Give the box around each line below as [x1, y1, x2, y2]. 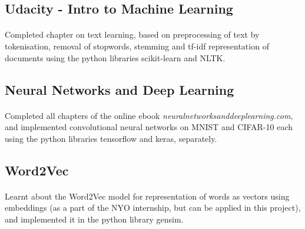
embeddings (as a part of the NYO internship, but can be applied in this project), [5, 201, 301, 214]
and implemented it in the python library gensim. [5, 213, 184, 225]
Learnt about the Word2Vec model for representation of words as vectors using [5, 190, 290, 202]
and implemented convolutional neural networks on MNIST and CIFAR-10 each [5, 121, 293, 133]
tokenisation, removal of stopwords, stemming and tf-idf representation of [5, 39, 269, 52]
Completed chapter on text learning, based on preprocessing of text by [5, 28, 260, 41]
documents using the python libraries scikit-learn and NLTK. [5, 51, 226, 64]
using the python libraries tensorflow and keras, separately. [5, 132, 217, 144]
